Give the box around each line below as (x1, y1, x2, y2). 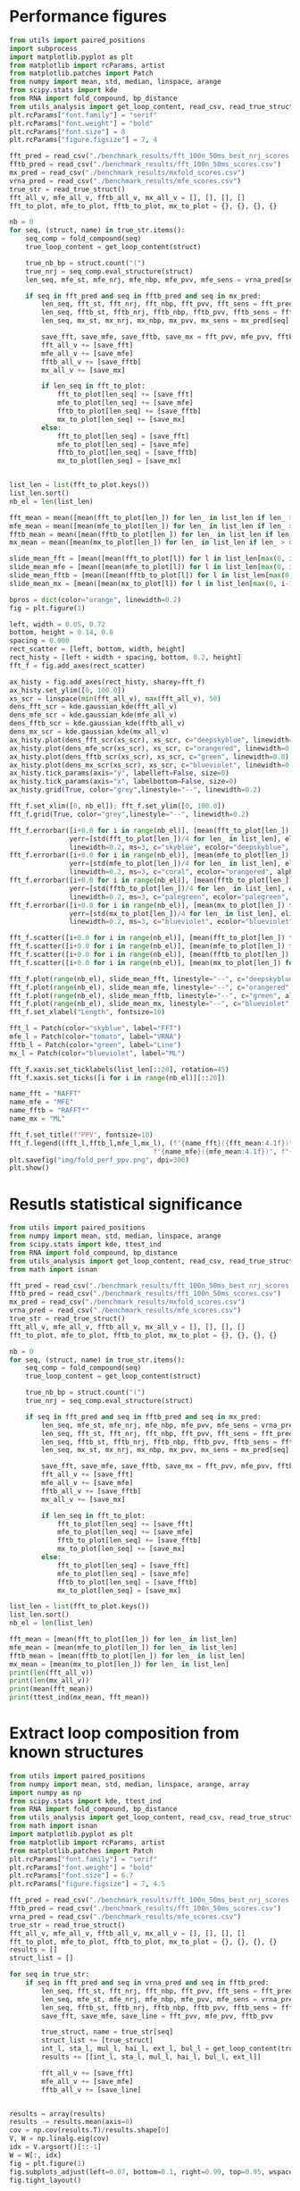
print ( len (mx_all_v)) (9, 1676, 90, 1685)
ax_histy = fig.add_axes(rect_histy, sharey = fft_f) (9, 677, 205, 686)
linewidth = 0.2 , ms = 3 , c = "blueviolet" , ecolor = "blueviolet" (69, 918, 294, 927)
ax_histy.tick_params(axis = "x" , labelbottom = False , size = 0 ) (9, 777, 238, 786)
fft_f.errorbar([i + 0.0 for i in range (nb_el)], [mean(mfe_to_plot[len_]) (9, 851, 290, 860)
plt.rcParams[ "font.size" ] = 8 (9, 127, 126, 136)
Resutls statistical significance (9, 1194, 243, 1214)
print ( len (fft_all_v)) (9, 1668, 94, 1677)
